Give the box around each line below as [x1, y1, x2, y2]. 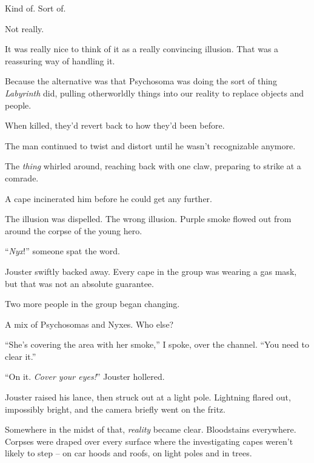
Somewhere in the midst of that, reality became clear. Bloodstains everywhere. [5, 423, 296, 436]
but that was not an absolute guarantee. [5, 277, 154, 289]
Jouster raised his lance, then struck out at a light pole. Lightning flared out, [5, 391, 291, 404]
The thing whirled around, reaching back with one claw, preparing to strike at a [5, 160, 301, 172]
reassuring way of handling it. [5, 54, 115, 67]
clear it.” [5, 350, 36, 362]
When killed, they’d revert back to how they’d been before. [5, 119, 225, 132]
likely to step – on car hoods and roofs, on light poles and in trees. [5, 447, 252, 459]
